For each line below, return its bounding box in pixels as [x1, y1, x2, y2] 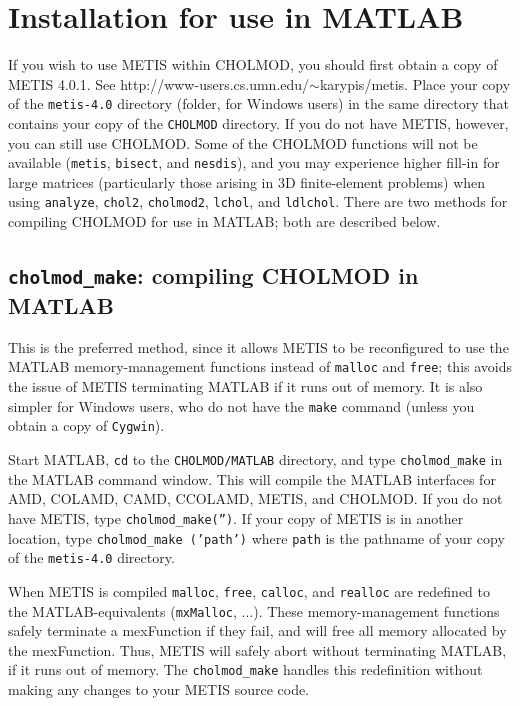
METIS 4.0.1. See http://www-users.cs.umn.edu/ [8, 73, 310, 94]
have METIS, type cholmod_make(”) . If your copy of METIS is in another [8, 507, 464, 528]
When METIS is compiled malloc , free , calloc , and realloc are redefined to [8, 580, 491, 601]
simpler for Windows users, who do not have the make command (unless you [8, 395, 475, 416]
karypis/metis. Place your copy [319, 73, 511, 94]
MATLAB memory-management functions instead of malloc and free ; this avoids [8, 356, 512, 377]
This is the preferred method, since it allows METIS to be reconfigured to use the [8, 336, 509, 357]
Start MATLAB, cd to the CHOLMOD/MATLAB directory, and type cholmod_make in [8, 449, 503, 470]
